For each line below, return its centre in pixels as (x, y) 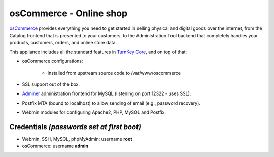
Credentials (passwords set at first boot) (75, 127)
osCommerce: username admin (55, 146)
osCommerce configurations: (53, 61)
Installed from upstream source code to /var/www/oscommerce (114, 73)
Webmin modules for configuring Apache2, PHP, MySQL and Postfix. (94, 112)
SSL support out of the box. (51, 84)
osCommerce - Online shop (68, 13)
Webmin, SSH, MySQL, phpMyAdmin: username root (77, 139)
